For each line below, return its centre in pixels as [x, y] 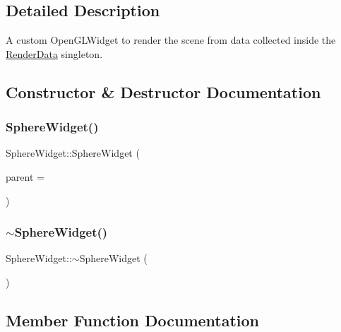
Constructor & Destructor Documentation [163, 91]
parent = [25, 176]
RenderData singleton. [54, 53]
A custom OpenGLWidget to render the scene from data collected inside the [171, 40]
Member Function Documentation [133, 320]
